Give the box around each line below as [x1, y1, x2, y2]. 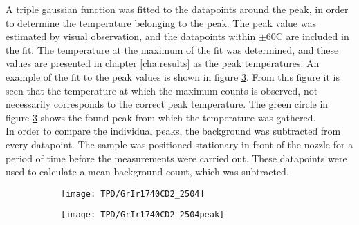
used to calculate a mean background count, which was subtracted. [6, 164, 289, 179]
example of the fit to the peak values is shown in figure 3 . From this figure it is [6, 69, 340, 84]
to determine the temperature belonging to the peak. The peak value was [6, 15, 316, 30]
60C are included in [266, 29, 349, 43]
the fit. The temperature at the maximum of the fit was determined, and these [6, 42, 339, 57]
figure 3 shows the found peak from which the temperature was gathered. [6, 110, 316, 124]
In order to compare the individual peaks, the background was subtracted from [6, 124, 341, 138]
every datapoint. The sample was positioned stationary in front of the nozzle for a [6, 137, 353, 151]
